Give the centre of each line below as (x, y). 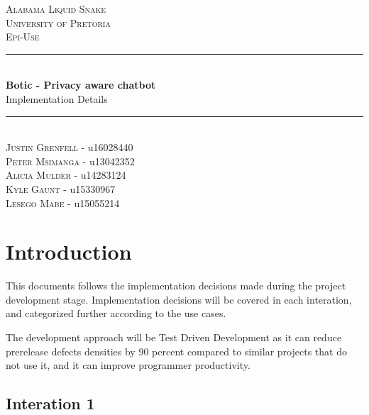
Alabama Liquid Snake (56, 9)
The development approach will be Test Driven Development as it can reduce (174, 337)
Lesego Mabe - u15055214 (63, 203)
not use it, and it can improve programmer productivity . (128, 365)
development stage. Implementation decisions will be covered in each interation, (179, 299)
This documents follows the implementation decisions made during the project (176, 286)
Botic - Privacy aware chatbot (81, 85)
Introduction (69, 251)
